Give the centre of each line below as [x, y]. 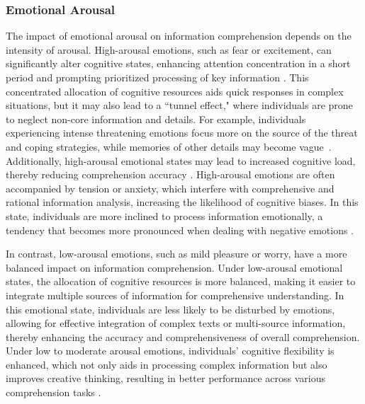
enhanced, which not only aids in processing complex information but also [167, 364]
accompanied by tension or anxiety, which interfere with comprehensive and [170, 188]
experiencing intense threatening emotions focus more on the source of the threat [182, 133]
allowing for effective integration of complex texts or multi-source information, [176, 323]
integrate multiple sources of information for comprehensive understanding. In [175, 295]
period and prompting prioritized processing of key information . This [157, 77]
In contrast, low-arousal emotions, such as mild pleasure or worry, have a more [176, 254]
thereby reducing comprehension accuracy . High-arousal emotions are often [170, 174]
